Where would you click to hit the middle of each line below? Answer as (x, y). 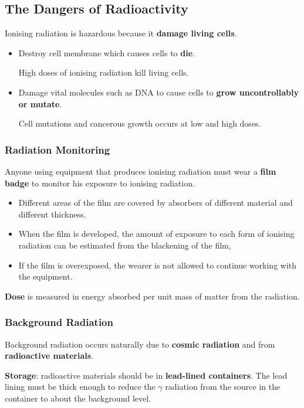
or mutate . (40, 103)
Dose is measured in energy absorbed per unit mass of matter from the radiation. (152, 296)
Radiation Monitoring (58, 149)
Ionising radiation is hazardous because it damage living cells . (121, 33)
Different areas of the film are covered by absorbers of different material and (156, 203)
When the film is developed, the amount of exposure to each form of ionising (156, 234)
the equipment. (45, 276)
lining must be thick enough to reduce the (80, 387)
